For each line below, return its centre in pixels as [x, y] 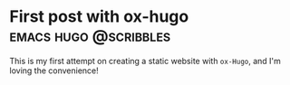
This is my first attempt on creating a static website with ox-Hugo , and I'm [145, 61]
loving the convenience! [54, 71]
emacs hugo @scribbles [90, 36]
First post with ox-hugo [99, 17]
